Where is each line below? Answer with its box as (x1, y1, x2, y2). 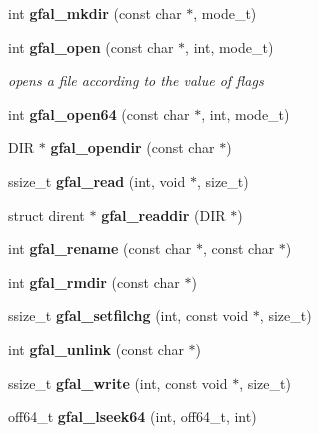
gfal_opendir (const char (50, 137, 215, 158)
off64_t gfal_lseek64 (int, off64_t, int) (8, 406, 257, 427)
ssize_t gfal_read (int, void (8, 170, 186, 191)
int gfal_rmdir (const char (8, 271, 180, 292)
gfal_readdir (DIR (101, 204, 226, 225)
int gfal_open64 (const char (8, 103, 190, 124)
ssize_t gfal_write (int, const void (8, 372, 228, 393)
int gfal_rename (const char (8, 238, 192, 259)
